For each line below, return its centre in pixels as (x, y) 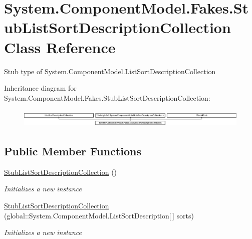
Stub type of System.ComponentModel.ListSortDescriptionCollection (110, 71)
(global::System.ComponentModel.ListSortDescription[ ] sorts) (99, 215)
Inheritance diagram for (40, 88)
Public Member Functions (73, 151)
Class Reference (60, 47)
